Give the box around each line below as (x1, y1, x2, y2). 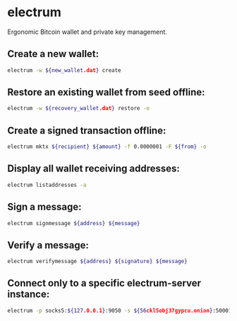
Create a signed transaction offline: (7, 124, 166, 136)
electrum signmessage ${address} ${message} (7, 219, 140, 226)
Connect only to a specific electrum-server (7, 277, 201, 289)
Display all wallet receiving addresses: (7, 163, 180, 175)
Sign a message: (7, 201, 83, 213)
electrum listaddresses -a (7, 181, 87, 188)
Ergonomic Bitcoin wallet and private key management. (7, 28, 168, 36)
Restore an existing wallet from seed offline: (7, 86, 206, 99)
